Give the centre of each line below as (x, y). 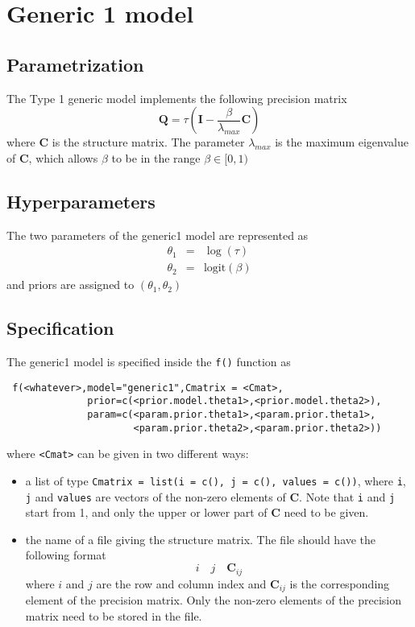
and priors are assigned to (71, 285)
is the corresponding (340, 583)
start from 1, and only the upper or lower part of (146, 512)
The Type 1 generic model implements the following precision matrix (177, 98)
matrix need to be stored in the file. (114, 615)
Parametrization (75, 64)
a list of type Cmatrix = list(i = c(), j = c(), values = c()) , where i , (216, 480)
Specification (60, 328)
